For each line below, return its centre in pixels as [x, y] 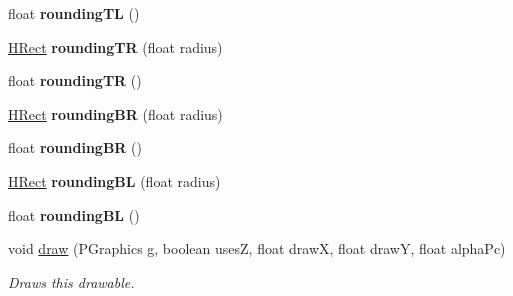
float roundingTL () [74, 13]
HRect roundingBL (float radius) [114, 180]
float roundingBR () [75, 147]
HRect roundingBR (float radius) [115, 113]
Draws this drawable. [71, 281]
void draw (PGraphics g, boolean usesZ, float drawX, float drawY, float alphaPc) [257, 248]
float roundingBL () [74, 214]
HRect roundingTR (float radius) [115, 46]
